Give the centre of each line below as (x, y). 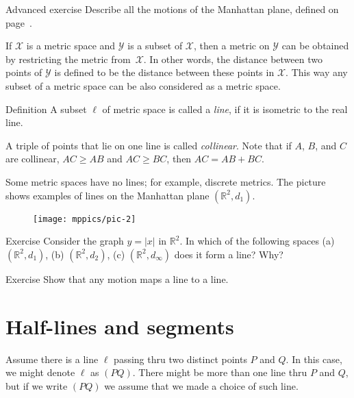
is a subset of (155, 46)
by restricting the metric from (68, 59)
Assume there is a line (52, 359)
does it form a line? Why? (229, 254)
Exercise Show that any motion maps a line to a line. (117, 278)
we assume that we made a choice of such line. (201, 385)
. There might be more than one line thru (220, 372)
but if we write (37, 385)
